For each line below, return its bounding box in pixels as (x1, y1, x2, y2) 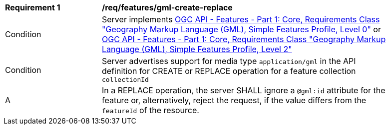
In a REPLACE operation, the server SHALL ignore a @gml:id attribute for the (102, 85, 386, 95)
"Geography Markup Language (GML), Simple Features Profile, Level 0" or (102, 24, 381, 34)
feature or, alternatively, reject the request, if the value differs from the (102, 95, 367, 105)
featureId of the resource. (102, 105, 199, 115)
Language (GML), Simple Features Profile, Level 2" (102, 44, 292, 54)
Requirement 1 (5, 2, 60, 12)
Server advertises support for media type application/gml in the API (102, 56, 356, 66)
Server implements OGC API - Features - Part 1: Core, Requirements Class (102, 14, 380, 24)
